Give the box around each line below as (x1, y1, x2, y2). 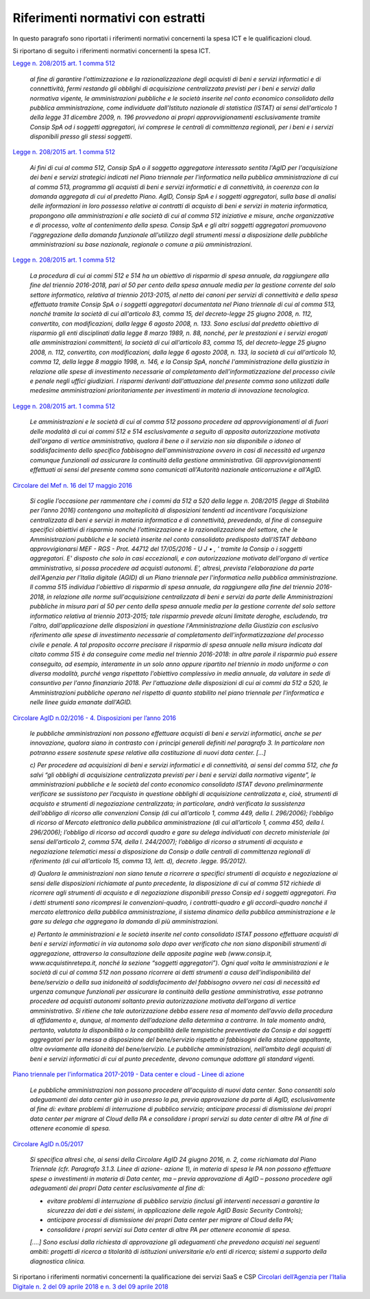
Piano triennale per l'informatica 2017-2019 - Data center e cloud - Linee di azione (12, 1070, 245, 1078)
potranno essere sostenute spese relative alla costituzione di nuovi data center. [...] (29, 748, 267, 756)
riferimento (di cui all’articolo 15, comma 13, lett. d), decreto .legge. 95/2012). (29, 857, 247, 865)
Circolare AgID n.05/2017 (12, 1139, 84, 1148)
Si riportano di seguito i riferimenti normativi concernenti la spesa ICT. (12, 47, 211, 55)
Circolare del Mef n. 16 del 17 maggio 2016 (12, 481, 133, 489)
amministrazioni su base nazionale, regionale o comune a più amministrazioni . (29, 240, 253, 248)
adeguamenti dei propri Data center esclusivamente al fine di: (29, 1184, 206, 1192)
